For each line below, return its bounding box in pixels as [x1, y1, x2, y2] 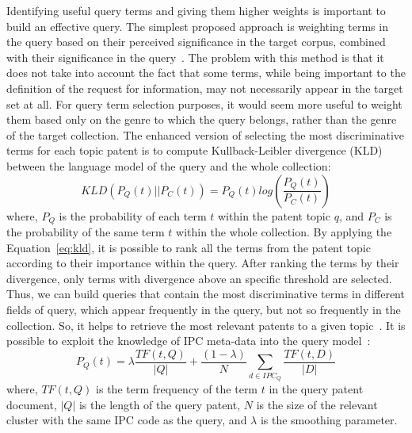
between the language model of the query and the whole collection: [6, 157, 331, 174]
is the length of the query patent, [78, 396, 241, 412]
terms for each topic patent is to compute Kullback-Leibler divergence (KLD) [6, 142, 383, 159]
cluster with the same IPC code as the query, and [6, 412, 247, 428]
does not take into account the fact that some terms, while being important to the [6, 64, 406, 81]
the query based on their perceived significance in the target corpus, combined [6, 33, 386, 50]
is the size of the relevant [256, 396, 378, 412]
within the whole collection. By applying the [176, 223, 392, 239]
